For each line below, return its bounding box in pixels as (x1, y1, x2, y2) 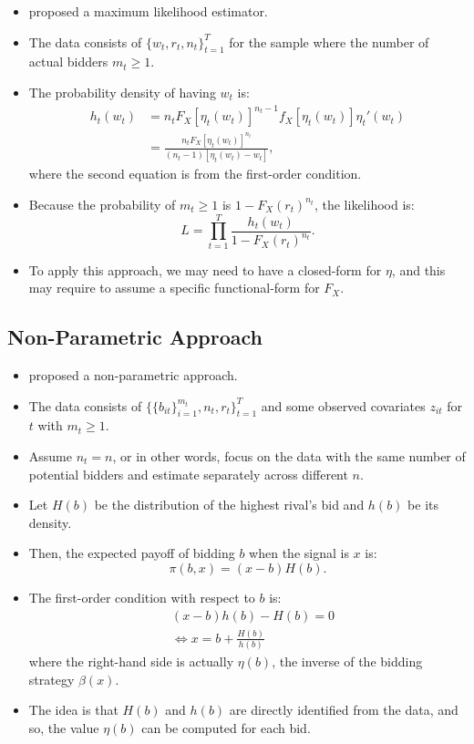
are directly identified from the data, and (229, 700, 459, 719)
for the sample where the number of (229, 32, 429, 51)
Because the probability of (28, 194, 176, 213)
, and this (391, 260, 446, 279)
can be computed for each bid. (141, 718, 311, 738)
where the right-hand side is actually (28, 652, 234, 671)
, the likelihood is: (314, 194, 415, 213)
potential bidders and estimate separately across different (28, 464, 348, 483)
